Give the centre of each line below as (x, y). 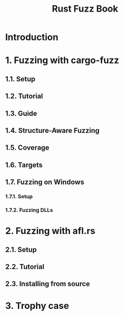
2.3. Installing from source (48, 284)
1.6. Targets (24, 165)
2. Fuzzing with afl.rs (50, 231)
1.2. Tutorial (24, 96)
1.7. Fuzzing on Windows (45, 182)
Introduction (32, 37)
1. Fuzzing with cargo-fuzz (62, 60)
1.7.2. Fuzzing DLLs (29, 210)
